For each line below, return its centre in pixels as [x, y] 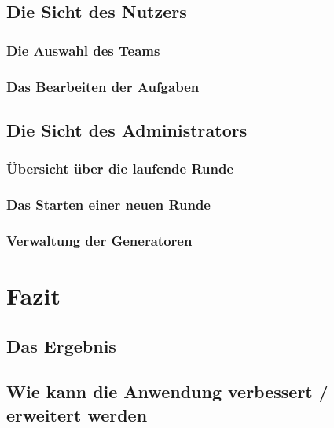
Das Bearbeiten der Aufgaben [103, 86]
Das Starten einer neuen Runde [108, 205]
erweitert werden [77, 414]
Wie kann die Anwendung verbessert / [167, 391]
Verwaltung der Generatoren [99, 240]
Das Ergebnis [61, 345]
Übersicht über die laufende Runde [120, 168]
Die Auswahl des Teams [83, 50]
